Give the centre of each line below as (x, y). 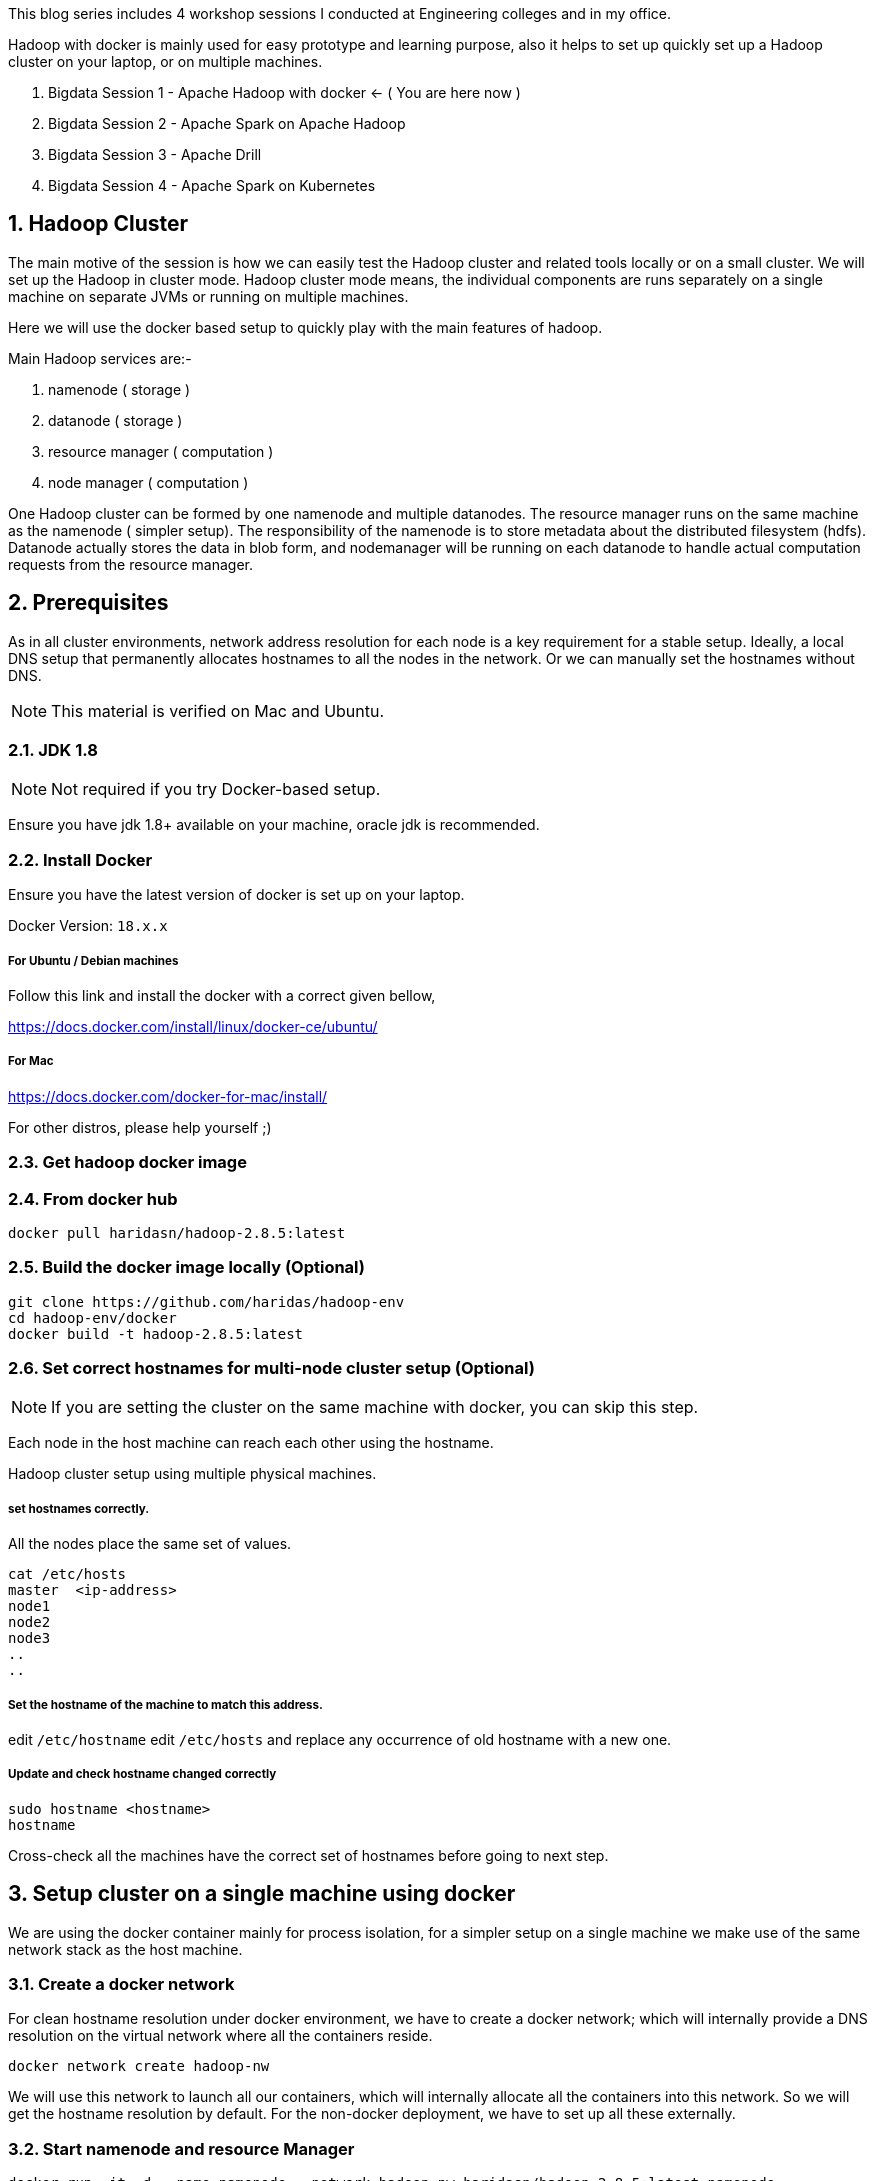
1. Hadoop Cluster (98, 224)
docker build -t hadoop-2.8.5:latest (156, 1333)
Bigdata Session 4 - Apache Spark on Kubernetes (212, 185)
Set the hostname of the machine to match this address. (165, 1704)
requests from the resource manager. (130, 564)
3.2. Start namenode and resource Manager (181, 2148)
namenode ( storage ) (119, 389)
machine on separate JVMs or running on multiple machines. (208, 296)
